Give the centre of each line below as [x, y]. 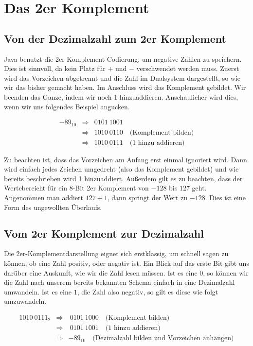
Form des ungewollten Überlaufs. [53, 207]
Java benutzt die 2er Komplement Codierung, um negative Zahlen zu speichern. [123, 59]
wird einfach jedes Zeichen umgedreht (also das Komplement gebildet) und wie [121, 169]
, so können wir [226, 272]
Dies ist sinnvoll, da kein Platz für [55, 68]
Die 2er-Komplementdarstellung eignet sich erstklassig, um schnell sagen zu [116, 253]
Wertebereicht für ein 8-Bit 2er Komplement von [76, 188]
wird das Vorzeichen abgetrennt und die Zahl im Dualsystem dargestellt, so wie [122, 78]
